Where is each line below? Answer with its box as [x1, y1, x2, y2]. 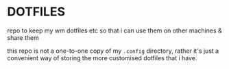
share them [7, 33, 39, 41]
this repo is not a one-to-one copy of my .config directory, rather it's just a [7, 47, 219, 55]
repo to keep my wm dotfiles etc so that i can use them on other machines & [7, 26, 223, 34]
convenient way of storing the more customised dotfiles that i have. [7, 53, 197, 62]
